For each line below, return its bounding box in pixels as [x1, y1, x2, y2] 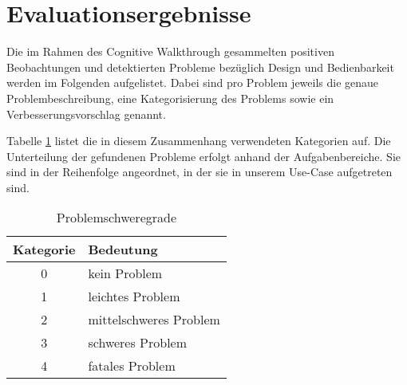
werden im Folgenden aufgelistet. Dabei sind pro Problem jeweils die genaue [6, 74, 379, 91]
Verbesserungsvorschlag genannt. [6, 105, 166, 122]
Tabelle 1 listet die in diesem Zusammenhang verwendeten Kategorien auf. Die [6, 132, 391, 149]
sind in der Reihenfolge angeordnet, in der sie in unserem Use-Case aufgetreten [6, 163, 393, 180]
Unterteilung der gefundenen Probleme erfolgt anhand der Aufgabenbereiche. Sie [6, 147, 401, 164]
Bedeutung [88, 240, 158, 259]
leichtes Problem [88, 287, 180, 306]
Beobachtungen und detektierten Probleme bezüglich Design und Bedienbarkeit [6, 58, 394, 75]
